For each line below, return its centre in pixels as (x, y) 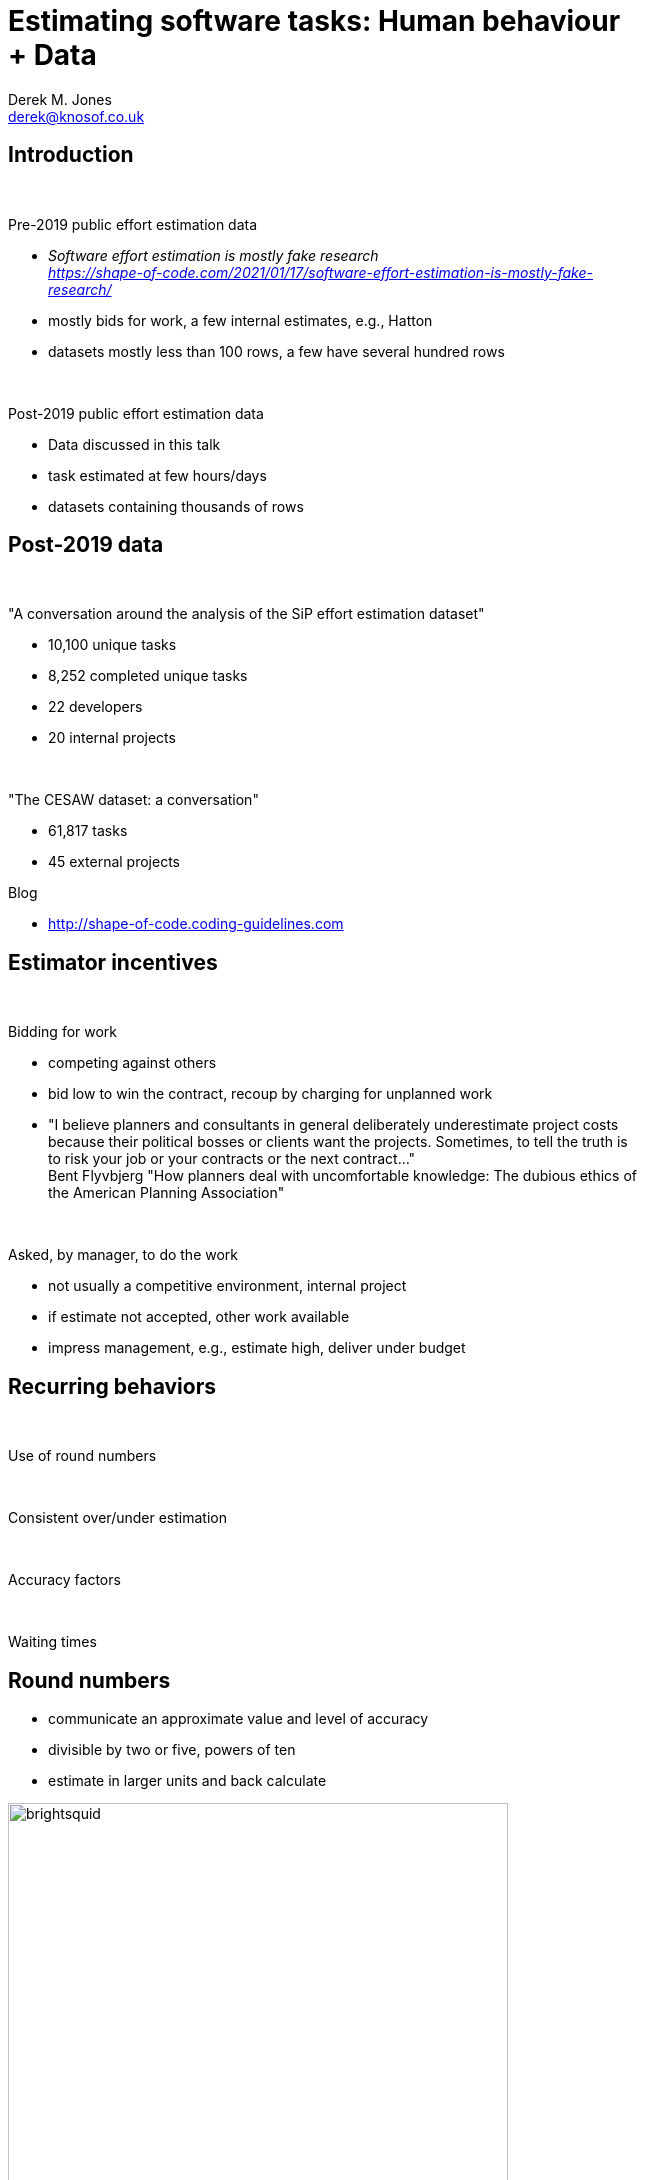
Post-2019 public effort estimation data (136, 413)
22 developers (95, 707)
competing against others (132, 1063)
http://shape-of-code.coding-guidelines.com (196, 924)
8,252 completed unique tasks (148, 676)
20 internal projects (112, 738)
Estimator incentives (113, 962)
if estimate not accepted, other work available (199, 1317)
